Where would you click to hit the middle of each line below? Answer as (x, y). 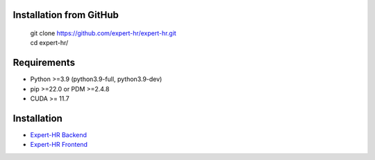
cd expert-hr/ (49, 43)
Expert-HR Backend (58, 135)
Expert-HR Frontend (59, 145)
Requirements (44, 63)
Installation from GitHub (66, 15)
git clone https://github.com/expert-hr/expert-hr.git (103, 33)
